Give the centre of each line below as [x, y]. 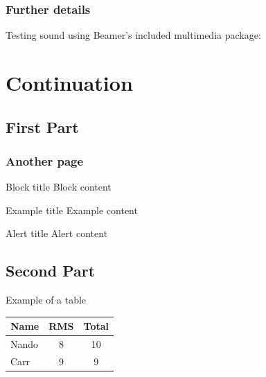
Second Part [51, 271]
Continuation [69, 82]
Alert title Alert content [57, 233]
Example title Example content [72, 210]
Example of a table [46, 300]
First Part [42, 126]
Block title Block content [59, 187]
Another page [45, 160]
